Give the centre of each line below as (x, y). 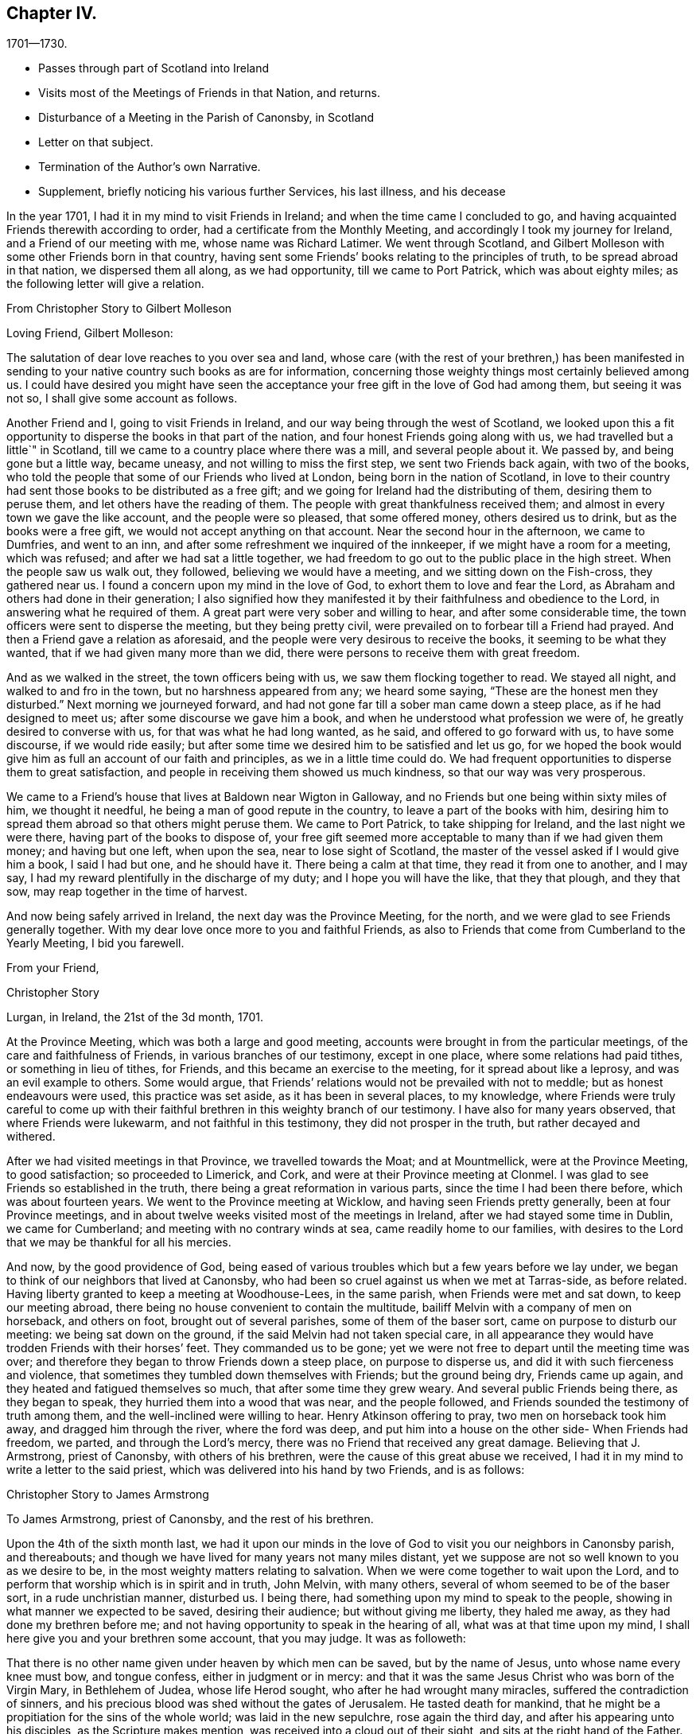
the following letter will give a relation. (105, 284)
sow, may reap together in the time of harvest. (127, 892)
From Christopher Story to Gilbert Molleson (119, 309)
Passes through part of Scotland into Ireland (154, 68)
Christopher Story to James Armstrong (108, 1495)
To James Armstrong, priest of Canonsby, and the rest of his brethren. (190, 1519)
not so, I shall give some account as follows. (122, 399)
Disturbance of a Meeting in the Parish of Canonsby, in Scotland (206, 118)
